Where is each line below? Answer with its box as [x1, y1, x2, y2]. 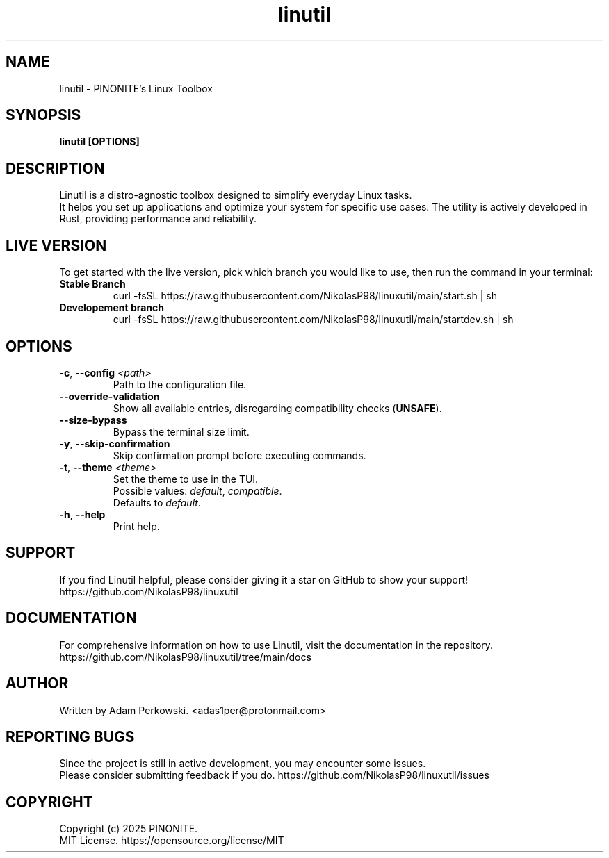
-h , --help [59, 508, 106, 520]
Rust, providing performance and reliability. [59, 213, 257, 225]
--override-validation [59, 390, 160, 402]
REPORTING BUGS [6, 727, 135, 745]
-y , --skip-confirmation [59, 437, 170, 449]
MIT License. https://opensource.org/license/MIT [59, 834, 284, 847]
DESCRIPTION [6, 159, 105, 177]
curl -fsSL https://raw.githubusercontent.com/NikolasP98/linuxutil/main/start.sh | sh [113, 290, 497, 302]
